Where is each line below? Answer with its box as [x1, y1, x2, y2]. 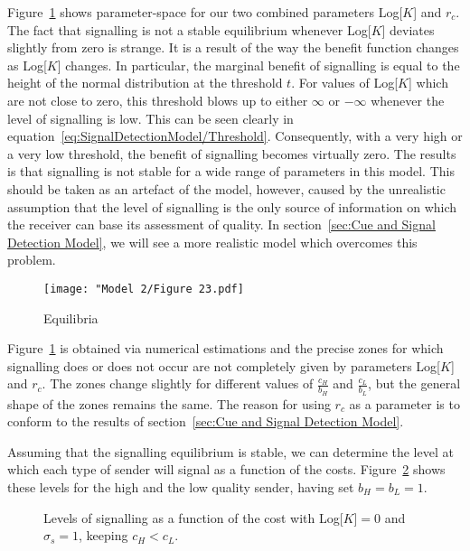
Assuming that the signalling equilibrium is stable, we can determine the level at [7, 442, 454, 461]
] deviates [381, 20, 435, 39]
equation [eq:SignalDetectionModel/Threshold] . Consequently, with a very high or [7, 126, 463, 145]
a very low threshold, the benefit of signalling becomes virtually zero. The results [7, 144, 456, 163]
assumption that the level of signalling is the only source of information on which [7, 197, 457, 216]
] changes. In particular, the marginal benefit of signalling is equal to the [57, 55, 460, 74]
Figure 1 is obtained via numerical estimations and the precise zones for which [7, 339, 444, 358]
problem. [7, 250, 56, 269]
